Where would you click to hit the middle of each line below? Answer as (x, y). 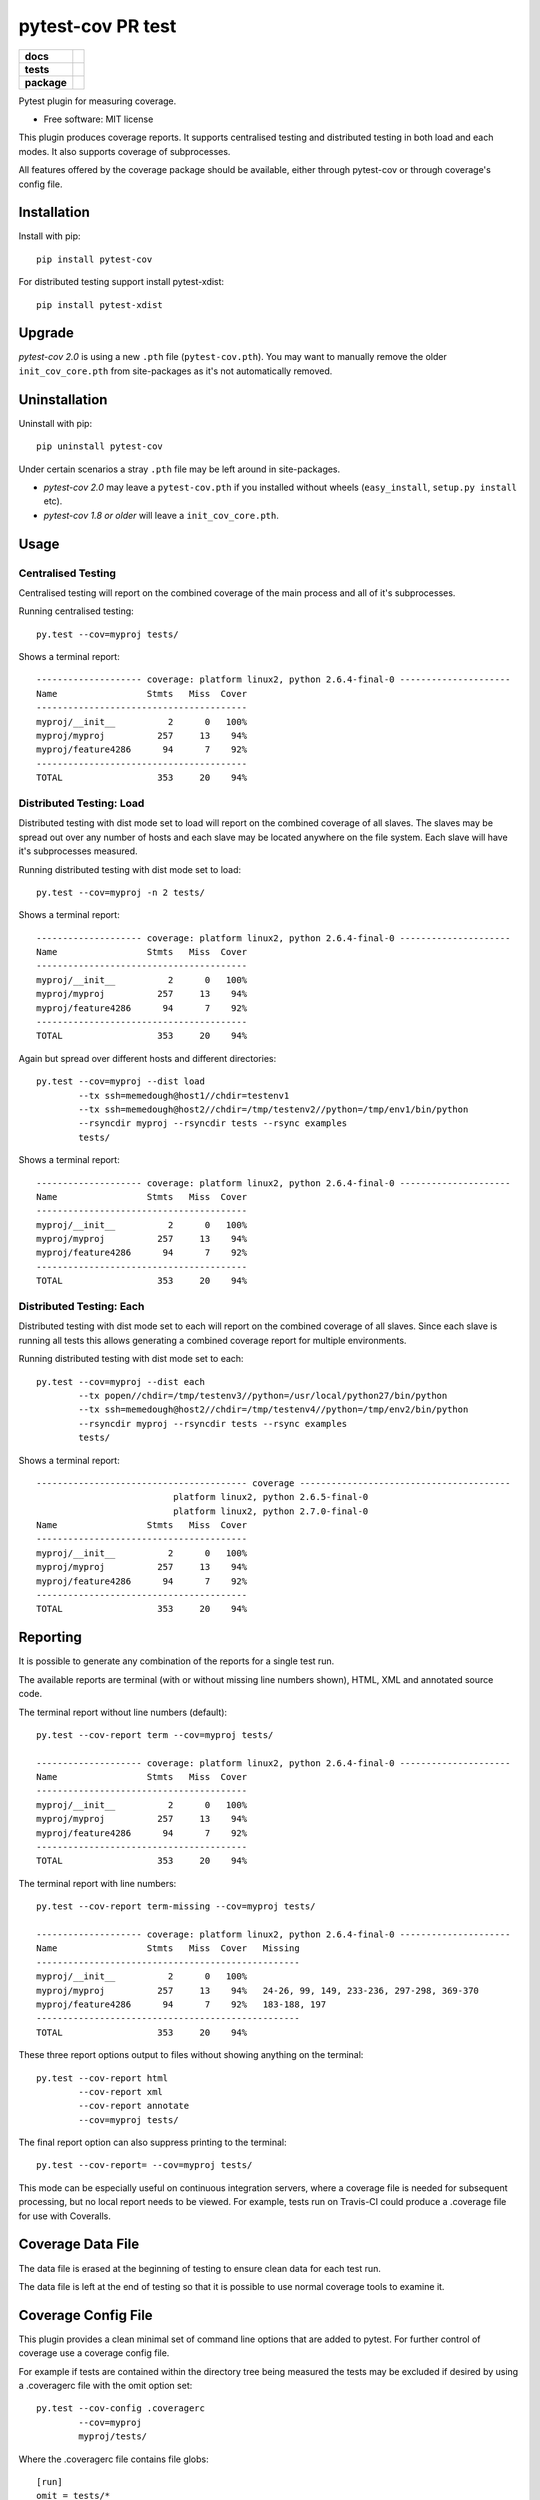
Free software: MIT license (98, 119)
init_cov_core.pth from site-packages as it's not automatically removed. (175, 371)
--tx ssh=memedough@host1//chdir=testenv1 (184, 1095)
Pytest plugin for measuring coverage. (97, 101)
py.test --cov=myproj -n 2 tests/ (120, 892)
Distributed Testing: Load (81, 803)
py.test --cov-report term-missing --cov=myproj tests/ (176, 1906)
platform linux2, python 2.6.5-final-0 (271, 1497)
